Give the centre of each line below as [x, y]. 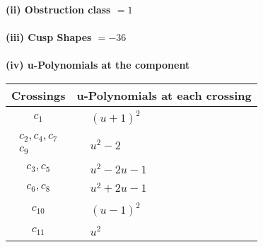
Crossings [39, 95]
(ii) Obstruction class [58, 9]
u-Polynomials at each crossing [164, 95]
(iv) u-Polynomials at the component [98, 65]
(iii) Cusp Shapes [49, 37]
